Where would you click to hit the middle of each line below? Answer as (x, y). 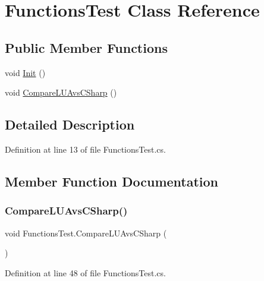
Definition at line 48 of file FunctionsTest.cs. (85, 272)
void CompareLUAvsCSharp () (61, 92)
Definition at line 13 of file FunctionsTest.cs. (85, 149)
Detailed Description (70, 124)
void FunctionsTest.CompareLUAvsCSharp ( (86, 233)
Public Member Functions (86, 47)
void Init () (25, 72)
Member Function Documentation (112, 181)
